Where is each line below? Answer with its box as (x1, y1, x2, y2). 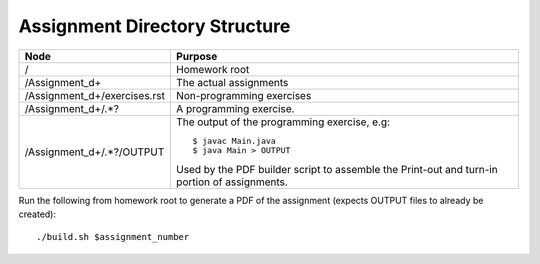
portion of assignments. (176, 175, 289, 189)
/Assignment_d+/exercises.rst (24, 88, 165, 102)
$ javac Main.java (192, 135, 277, 146)
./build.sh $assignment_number (36, 231, 190, 243)
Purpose (176, 49, 218, 63)
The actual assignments (176, 75, 289, 89)
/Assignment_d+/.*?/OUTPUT (24, 145, 165, 159)
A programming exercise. (176, 101, 295, 115)
